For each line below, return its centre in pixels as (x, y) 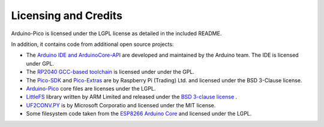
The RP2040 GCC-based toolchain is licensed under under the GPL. (110, 72)
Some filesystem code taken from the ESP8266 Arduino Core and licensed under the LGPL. (139, 114)
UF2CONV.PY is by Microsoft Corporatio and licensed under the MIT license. (121, 105)
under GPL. (40, 63)
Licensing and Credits (67, 16)
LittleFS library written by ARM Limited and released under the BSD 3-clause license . (132, 97)
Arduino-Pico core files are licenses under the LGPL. (91, 88)
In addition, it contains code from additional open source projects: (92, 44)
